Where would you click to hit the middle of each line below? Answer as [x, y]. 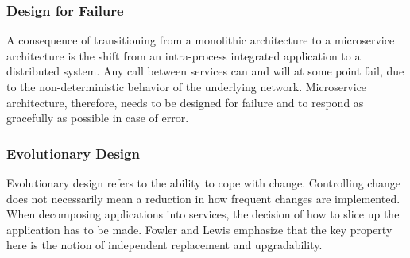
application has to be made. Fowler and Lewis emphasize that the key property [199, 229]
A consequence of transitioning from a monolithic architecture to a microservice [201, 40]
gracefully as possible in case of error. [98, 118]
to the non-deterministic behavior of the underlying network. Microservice [187, 87]
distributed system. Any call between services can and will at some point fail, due [205, 71]
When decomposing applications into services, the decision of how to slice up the [203, 214]
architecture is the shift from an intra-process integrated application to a [184, 55]
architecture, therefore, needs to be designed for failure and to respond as [185, 102]
